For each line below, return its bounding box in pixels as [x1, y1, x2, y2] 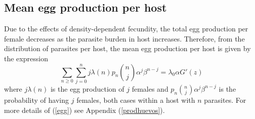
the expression [4, 53, 48, 63]
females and [132, 83, 168, 94]
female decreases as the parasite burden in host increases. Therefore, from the [4, 33, 245, 44]
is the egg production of [50, 83, 124, 94]
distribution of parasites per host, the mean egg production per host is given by [4, 43, 251, 54]
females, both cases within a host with [76, 94, 195, 105]
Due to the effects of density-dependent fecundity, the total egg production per [4, 23, 248, 34]
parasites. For [204, 94, 246, 105]
